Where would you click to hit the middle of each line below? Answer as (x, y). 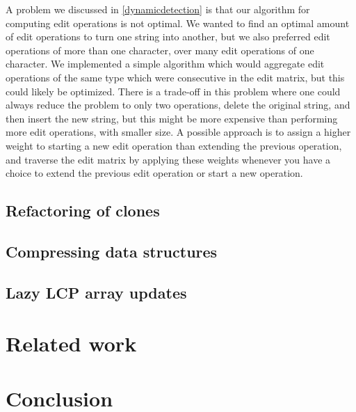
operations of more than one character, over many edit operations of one (160, 50)
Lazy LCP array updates (96, 292)
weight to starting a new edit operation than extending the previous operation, (174, 145)
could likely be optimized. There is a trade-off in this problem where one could (173, 91)
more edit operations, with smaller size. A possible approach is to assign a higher (178, 132)
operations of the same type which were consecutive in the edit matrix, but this (175, 77)
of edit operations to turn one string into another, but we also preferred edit (168, 37)
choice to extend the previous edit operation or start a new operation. (154, 173)
